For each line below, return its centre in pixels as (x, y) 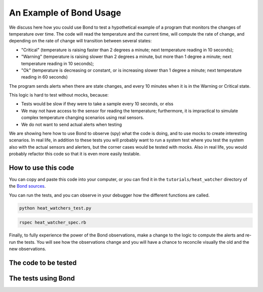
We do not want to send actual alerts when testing (71, 124)
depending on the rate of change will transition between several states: (80, 41)
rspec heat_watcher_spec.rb (53, 223)
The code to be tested (43, 263)
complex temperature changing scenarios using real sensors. (83, 117)
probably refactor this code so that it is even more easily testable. (75, 154)
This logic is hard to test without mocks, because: (59, 95)
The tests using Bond (42, 279)
